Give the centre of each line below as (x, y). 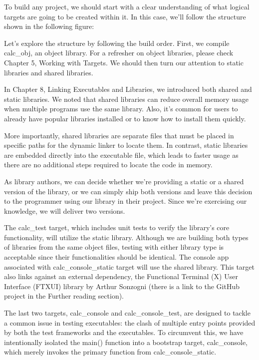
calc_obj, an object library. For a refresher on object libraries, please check (119, 53)
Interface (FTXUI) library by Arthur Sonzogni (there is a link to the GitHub (122, 286)
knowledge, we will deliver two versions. (65, 210)
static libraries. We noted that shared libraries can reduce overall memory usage (126, 99)
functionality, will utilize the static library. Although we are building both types (126, 237)
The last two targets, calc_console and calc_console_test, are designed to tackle (127, 313)
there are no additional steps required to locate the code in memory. (108, 165)
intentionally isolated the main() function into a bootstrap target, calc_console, (126, 342)
